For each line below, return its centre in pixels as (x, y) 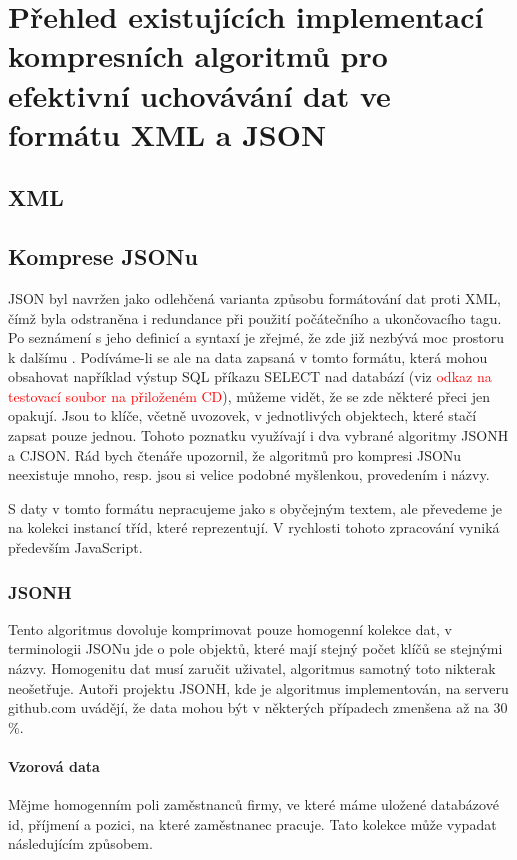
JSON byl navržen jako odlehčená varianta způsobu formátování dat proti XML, (255, 297)
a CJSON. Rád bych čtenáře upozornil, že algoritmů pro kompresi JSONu (235, 454)
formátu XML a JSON (167, 133)
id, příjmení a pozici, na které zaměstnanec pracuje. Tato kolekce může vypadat (252, 823)
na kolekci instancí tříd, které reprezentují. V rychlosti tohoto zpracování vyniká (254, 527)
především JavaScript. (75, 547)
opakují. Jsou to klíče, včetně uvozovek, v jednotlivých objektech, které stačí (242, 415)
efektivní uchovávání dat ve (199, 94)
